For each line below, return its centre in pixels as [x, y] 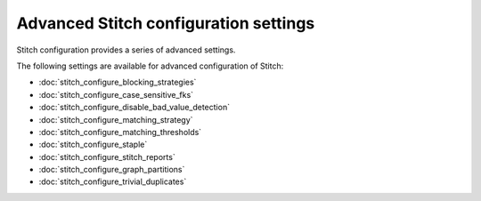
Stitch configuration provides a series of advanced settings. [126, 50]
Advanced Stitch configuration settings [166, 23]
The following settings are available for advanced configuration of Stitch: [150, 66]
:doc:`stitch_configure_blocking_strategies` [118, 82]
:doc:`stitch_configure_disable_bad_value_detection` [135, 108]
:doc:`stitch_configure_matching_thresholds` [120, 132]
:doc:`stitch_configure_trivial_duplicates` [113, 181]
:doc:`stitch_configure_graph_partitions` [112, 170]
